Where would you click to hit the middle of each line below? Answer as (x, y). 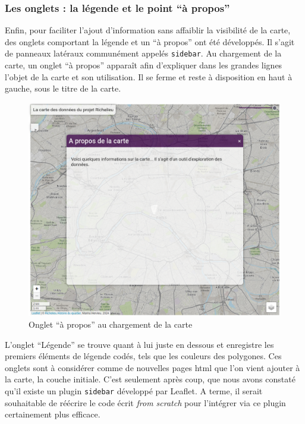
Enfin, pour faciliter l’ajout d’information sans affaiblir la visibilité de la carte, (148, 30)
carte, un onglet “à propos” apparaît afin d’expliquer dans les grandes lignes (144, 65)
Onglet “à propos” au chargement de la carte (111, 324)
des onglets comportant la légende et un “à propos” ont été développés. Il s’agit (150, 41)
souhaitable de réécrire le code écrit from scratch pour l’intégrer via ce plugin (145, 402)
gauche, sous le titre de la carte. (63, 88)
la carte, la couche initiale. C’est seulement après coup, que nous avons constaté (150, 379)
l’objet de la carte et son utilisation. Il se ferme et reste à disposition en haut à (149, 76)
